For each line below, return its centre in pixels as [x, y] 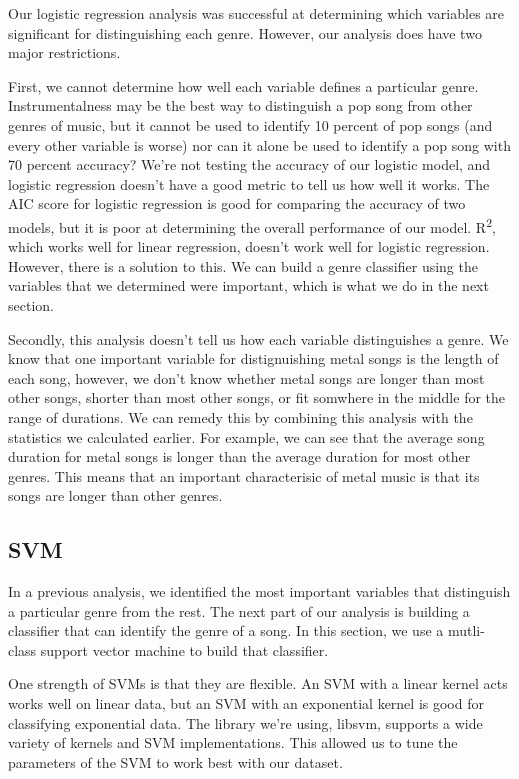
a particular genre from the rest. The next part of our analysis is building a [239, 610]
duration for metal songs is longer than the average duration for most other [239, 456]
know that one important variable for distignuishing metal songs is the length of [253, 358]
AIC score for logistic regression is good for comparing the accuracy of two [237, 203]
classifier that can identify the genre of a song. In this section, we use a [226, 630]
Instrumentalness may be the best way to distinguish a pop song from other [240, 105]
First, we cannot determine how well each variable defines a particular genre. [243, 85]
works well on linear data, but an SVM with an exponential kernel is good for [246, 703]
